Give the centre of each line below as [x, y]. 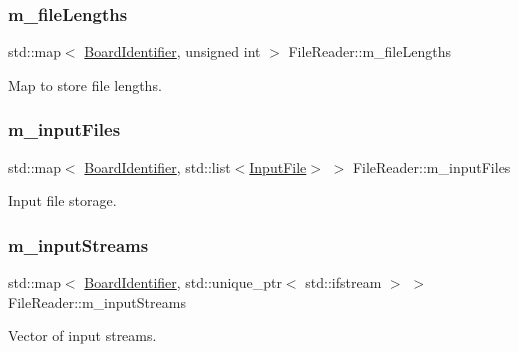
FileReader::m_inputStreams [97, 301]
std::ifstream [343, 282]
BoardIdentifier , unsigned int [172, 51]
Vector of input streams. [82, 335]
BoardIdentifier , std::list [157, 166]
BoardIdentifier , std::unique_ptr [183, 282]
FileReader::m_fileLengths [369, 51]
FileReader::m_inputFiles [431, 166]
